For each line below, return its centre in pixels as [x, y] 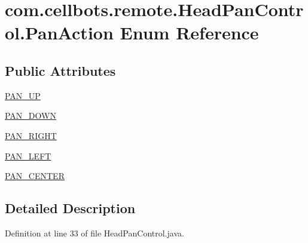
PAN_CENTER [35, 176]
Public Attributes [60, 70]
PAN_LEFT [28, 156]
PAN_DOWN [31, 116]
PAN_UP [23, 95]
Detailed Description [70, 208]
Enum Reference [189, 33]
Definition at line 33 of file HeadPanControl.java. [94, 233]
